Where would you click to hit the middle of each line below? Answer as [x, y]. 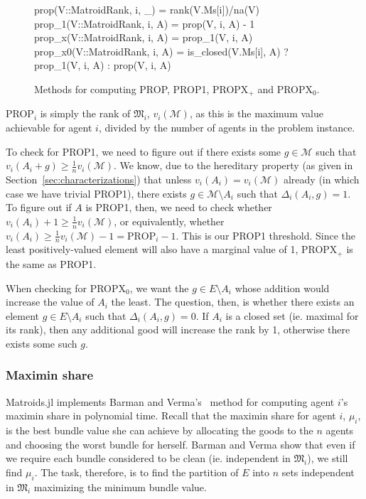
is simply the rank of [85, 113]
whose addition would [282, 288]
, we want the [159, 288]
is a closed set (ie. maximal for [292, 315]
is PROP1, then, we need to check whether [179, 207]
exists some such [42, 343]
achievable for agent [49, 128]
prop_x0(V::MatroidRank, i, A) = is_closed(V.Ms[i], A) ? [161, 51]
